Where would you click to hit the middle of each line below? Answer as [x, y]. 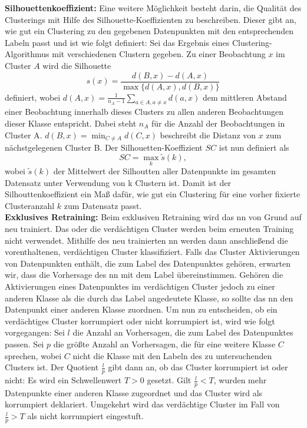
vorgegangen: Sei [35, 332]
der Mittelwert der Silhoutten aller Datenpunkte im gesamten [164, 171]
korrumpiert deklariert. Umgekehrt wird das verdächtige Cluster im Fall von [142, 404]
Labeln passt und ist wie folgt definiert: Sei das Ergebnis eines [117, 42]
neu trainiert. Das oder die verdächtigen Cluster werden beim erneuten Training [149, 229]
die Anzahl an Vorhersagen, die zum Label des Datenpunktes [183, 332]
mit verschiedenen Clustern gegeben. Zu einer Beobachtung [159, 54]
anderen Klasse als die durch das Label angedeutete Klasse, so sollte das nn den [149, 298]
